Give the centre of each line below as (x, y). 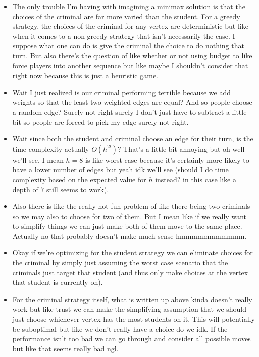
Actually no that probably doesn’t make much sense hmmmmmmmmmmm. (129, 235)
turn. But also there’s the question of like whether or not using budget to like (132, 55)
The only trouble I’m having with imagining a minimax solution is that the (129, 6)
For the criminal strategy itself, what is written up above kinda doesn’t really (132, 299)
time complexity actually (51, 148)
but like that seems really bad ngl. (65, 348)
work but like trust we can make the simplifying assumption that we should (129, 309)
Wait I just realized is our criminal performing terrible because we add (121, 92)
